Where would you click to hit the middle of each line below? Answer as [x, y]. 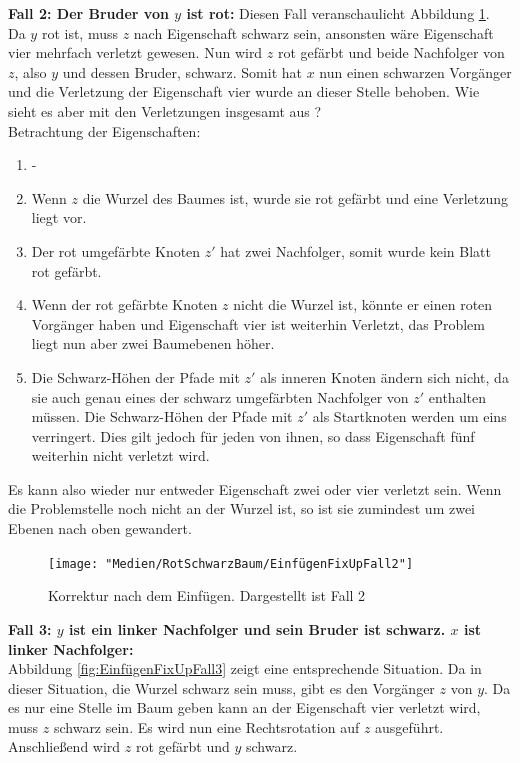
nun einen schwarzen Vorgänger [415, 71]
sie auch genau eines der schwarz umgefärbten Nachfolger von [220, 396]
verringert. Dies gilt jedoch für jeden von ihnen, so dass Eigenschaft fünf [253, 435]
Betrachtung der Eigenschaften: [104, 130]
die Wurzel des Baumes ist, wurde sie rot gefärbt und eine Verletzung [295, 197]
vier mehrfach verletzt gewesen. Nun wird [135, 52]
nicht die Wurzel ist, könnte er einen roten [363, 304]
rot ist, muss [79, 32]
